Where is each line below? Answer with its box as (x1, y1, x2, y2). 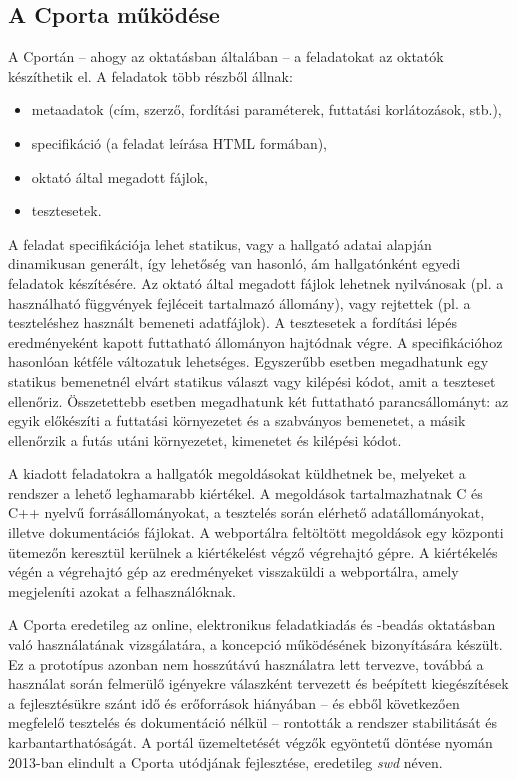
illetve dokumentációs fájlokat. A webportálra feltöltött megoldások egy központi (8, 522, 504, 543)
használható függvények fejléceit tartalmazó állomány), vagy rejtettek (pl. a (8, 292, 471, 313)
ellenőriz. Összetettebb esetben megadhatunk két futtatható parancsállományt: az (8, 390, 509, 411)
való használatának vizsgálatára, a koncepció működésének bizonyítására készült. (8, 634, 503, 655)
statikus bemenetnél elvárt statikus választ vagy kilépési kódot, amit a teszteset (8, 370, 496, 391)
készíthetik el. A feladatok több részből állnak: (8, 65, 293, 86)
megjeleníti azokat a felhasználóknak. (8, 580, 236, 601)
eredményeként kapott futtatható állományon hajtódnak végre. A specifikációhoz (8, 331, 503, 352)
